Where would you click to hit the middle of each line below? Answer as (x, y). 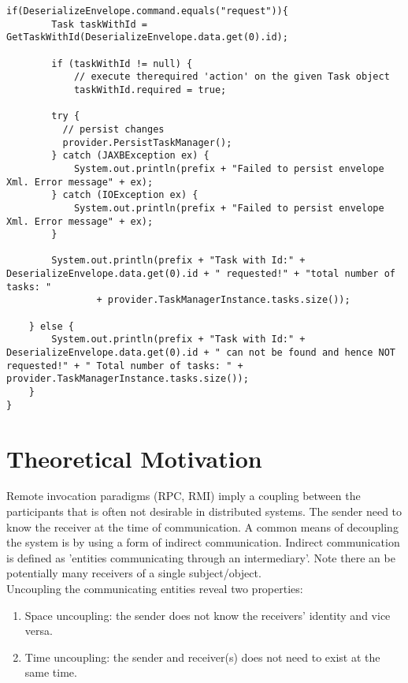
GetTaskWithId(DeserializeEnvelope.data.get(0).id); (147, 37)
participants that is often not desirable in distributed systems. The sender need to (204, 511)
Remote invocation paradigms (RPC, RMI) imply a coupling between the (184, 496)
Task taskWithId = (99, 24)
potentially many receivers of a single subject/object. (134, 573)
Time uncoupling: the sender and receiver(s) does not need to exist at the (202, 657)
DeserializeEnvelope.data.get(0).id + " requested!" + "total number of (201, 274)
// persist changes (113, 129)
